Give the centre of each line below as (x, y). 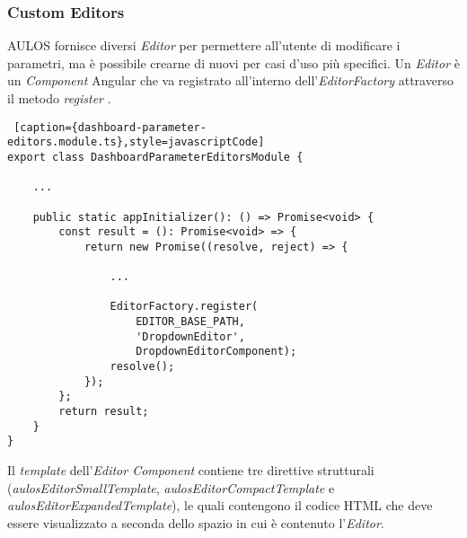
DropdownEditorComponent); (216, 352)
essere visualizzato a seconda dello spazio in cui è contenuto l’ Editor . (196, 522)
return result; (104, 412)
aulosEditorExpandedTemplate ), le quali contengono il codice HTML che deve (220, 505)
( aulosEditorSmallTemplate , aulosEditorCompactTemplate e (171, 487)
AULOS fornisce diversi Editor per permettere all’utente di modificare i (204, 45)
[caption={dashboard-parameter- (110, 127)
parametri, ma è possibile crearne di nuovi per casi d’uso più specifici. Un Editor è (233, 62)
